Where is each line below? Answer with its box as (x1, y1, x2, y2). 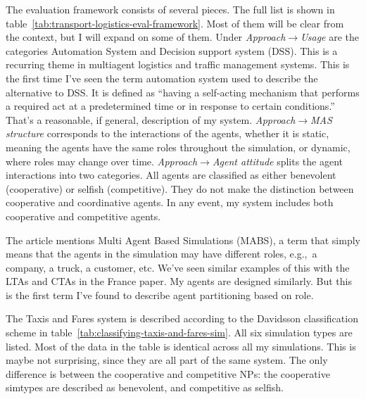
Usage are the (301, 30, 360, 44)
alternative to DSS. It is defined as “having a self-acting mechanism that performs (6, 84, 360, 99)
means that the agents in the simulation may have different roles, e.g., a (6, 246, 317, 261)
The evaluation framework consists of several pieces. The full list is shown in (6, 2, 335, 16)
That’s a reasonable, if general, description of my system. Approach (6, 112, 296, 127)
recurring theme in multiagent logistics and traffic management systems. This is (6, 57, 350, 72)
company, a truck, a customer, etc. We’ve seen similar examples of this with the (6, 260, 350, 274)
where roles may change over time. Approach (6, 153, 198, 168)
